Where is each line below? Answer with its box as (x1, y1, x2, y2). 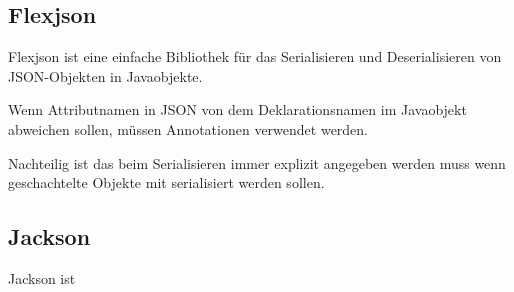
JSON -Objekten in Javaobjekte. (8, 65, 203, 86)
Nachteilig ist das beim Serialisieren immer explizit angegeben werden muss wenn (8, 152, 506, 173)
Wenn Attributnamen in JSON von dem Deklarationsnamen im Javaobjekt (8, 99, 467, 120)
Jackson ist (8, 267, 76, 288)
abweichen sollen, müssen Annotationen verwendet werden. (8, 118, 369, 139)
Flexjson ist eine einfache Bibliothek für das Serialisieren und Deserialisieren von (8, 46, 502, 67)
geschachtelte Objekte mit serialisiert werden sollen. (8, 172, 325, 193)
